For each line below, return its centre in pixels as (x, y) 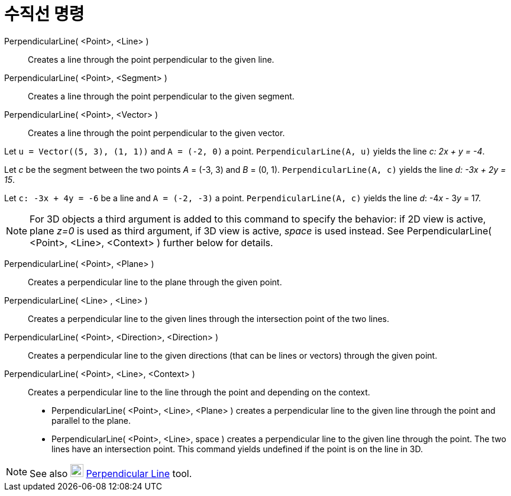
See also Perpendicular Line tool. (111, 473)
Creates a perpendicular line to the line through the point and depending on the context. (199, 392)
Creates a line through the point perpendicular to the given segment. (161, 96)
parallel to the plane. (91, 420)
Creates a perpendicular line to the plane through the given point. (155, 282)
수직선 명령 (44, 14)
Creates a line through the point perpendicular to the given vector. (156, 133)
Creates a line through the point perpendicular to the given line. (151, 59)
